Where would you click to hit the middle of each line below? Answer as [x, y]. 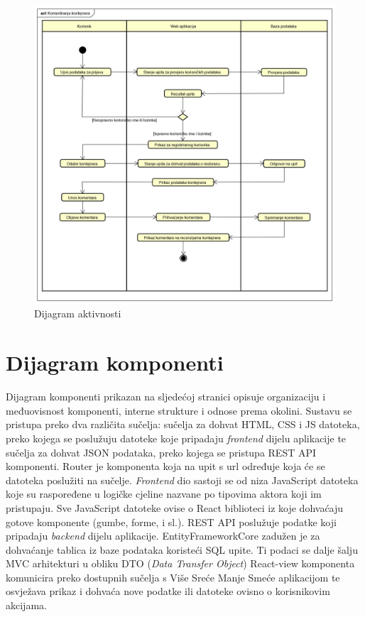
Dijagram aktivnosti [78, 313]
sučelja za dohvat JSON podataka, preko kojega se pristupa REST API [161, 452]
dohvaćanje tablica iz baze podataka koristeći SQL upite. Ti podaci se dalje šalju [182, 549]
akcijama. [26, 605]
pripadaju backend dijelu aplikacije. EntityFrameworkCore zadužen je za [163, 536]
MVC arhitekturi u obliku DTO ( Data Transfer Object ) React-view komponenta [180, 563]
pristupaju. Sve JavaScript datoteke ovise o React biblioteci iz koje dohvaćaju [175, 507]
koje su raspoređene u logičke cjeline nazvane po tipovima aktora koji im [164, 494]
